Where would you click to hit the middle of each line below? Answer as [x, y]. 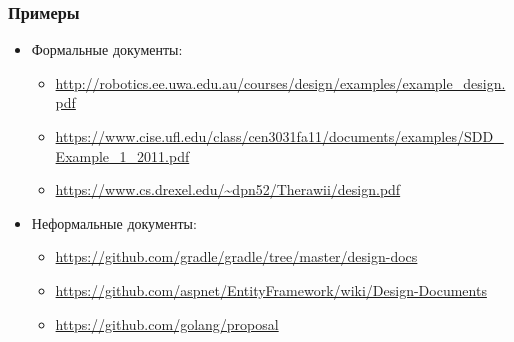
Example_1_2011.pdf [122, 155]
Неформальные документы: [114, 222]
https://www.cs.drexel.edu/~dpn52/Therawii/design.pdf [228, 189]
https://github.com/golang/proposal [167, 323]
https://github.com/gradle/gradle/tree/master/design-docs [236, 256]
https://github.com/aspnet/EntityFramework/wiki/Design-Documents [271, 289]
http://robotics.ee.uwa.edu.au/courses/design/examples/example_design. [280, 82]
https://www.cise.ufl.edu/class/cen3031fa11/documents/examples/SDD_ [279, 136]
